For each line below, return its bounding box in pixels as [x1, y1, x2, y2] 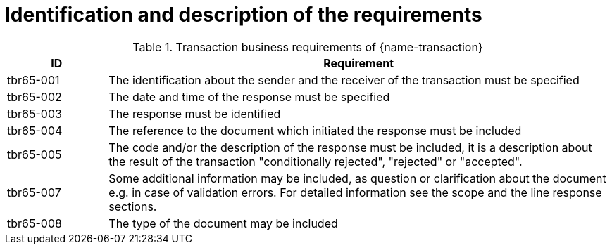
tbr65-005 [7, 147, 62, 162]
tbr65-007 [7, 185, 61, 199]
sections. [108, 199, 157, 213]
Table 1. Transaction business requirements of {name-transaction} [132, 39, 483, 54]
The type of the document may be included [108, 216, 338, 230]
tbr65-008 [7, 216, 62, 230]
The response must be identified [108, 106, 281, 121]
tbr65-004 [7, 123, 63, 138]
